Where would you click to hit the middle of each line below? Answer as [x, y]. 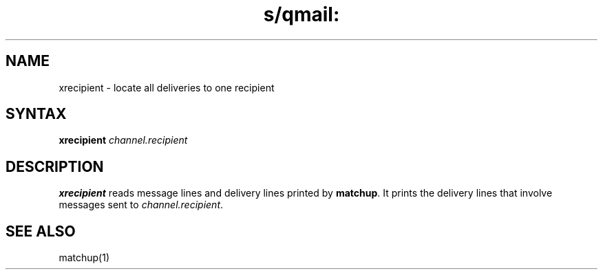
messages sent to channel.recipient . [141, 205]
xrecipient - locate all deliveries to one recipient [167, 87]
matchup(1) [84, 258]
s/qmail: [301, 14]
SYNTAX [36, 114]
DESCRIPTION [55, 166]
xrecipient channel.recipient [123, 140]
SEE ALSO [41, 231]
